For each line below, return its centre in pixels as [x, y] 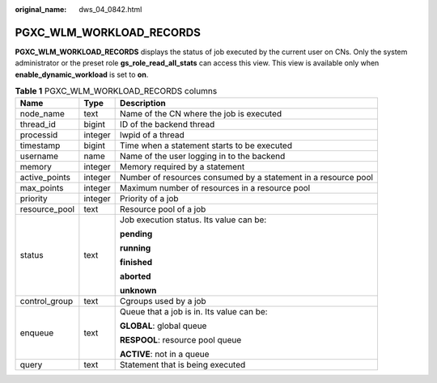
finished [136, 263]
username [39, 156]
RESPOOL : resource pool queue [181, 340]
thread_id [38, 124]
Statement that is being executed [183, 365]
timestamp [40, 145]
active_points [45, 178]
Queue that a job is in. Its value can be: [194, 312]
